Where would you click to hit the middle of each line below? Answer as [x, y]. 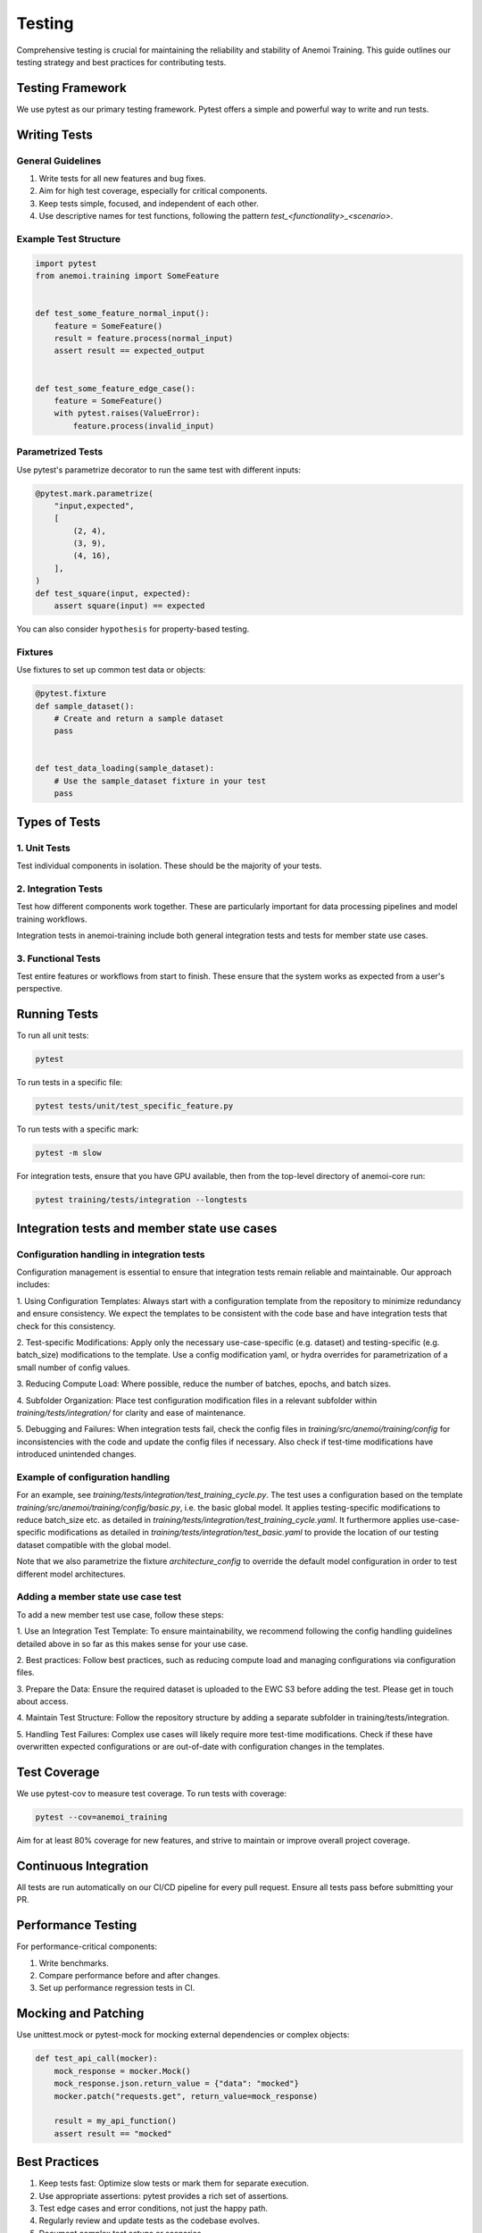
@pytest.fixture [71, 694]
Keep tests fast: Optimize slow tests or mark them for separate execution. [174, 2183]
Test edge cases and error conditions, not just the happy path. [153, 2208]
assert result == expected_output [129, 351]
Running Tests [57, 1014]
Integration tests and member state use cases [147, 1228]
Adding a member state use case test [99, 1597]
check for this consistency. [66, 1326]
